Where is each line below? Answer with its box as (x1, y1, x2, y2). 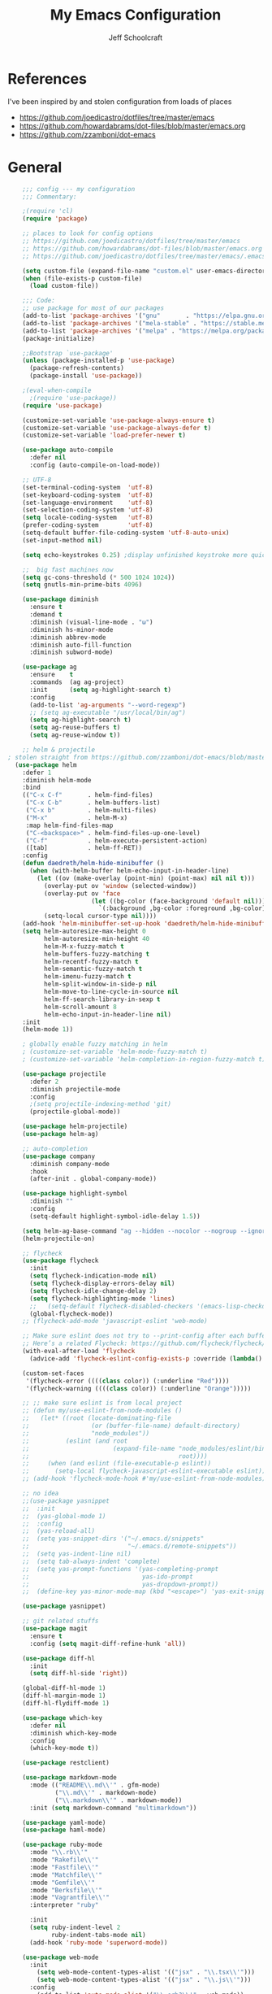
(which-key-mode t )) (28, 1744, 99, 1752)
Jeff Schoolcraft (108, 33, 163, 42)
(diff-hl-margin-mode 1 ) (22, 1691, 106, 1700)
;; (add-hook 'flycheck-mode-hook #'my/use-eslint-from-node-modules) (22, 1474, 266, 1483)
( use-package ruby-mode (22, 1840, 103, 1849)
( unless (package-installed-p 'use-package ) (22, 356, 175, 365)
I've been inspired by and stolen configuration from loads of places (7, 96, 232, 107)
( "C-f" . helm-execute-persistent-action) (25, 836, 208, 845)
